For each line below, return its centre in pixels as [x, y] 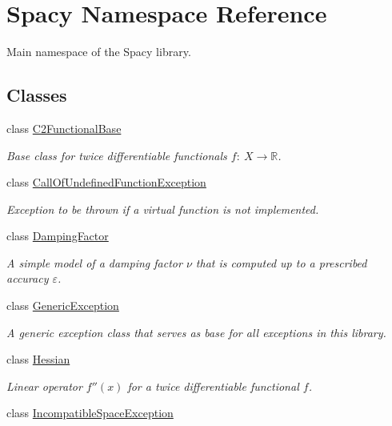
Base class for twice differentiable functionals [117, 155]
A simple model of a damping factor [94, 262]
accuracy [28, 278]
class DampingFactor [58, 236]
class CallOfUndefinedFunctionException [106, 182]
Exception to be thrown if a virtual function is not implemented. [163, 209]
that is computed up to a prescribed [281, 262]
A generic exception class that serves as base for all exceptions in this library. [196, 332]
